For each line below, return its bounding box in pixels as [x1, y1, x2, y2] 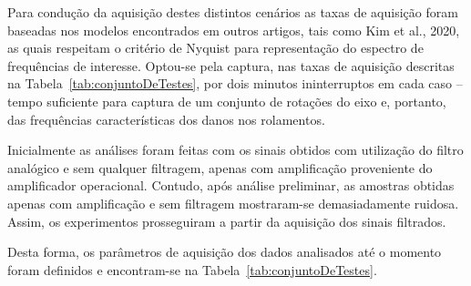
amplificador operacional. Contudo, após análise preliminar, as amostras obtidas [7, 176, 455, 195]
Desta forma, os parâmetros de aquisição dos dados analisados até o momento [7, 242, 442, 261]
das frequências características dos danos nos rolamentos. [7, 109, 325, 128]
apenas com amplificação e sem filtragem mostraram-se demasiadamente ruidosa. [7, 193, 459, 212]
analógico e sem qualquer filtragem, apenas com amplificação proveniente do [7, 158, 433, 177]
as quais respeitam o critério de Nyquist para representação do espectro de [7, 38, 424, 57]
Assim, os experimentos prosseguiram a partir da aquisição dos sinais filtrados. [7, 211, 446, 230]
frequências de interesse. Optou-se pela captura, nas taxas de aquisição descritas [7, 56, 455, 75]
